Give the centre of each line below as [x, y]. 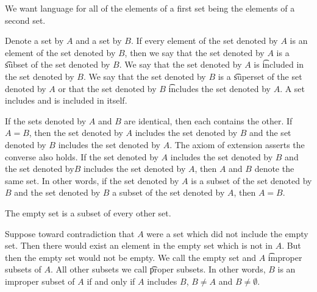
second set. [25, 20]
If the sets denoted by [46, 120]
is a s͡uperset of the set [260, 76]
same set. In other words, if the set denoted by [92, 180]
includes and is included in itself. [66, 100]
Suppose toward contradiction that [70, 233]
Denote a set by [34, 41]
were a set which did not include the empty [227, 233]
